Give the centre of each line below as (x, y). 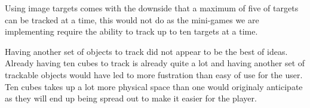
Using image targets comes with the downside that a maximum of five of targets (152, 8)
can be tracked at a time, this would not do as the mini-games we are (132, 19)
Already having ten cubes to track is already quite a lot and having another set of (155, 63)
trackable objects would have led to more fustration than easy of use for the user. (154, 74)
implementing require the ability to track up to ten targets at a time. (131, 31)
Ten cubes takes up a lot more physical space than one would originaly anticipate (154, 86)
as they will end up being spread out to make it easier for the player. (131, 98)
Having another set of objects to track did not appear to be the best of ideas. (146, 51)
